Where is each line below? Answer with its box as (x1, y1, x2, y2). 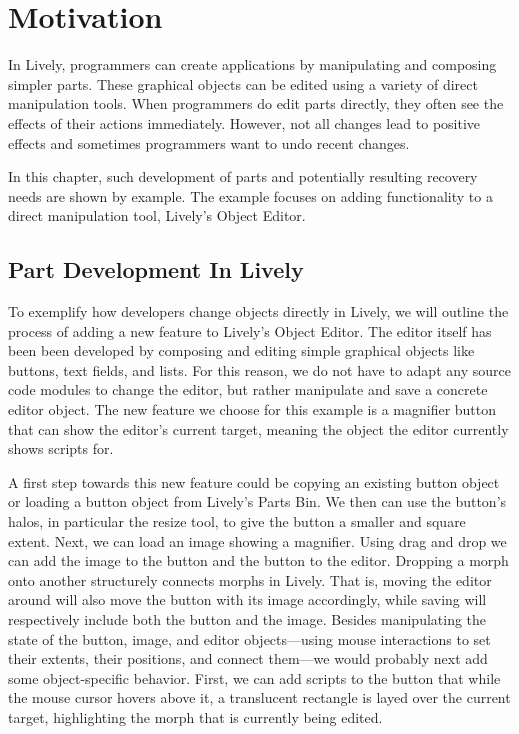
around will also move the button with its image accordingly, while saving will (8, 589, 487, 610)
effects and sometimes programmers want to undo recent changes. (8, 132, 410, 153)
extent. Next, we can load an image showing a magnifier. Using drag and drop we (8, 530, 507, 551)
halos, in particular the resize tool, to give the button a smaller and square (8, 511, 466, 532)
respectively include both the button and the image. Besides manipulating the (8, 608, 487, 629)
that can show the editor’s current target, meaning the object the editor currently (8, 418, 509, 439)
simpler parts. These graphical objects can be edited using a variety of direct (8, 73, 478, 94)
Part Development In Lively (8, 254, 304, 285)
